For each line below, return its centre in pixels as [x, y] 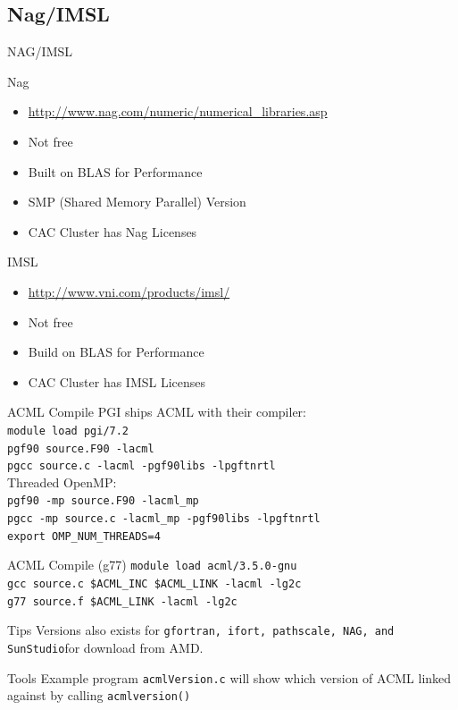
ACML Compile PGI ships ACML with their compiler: [157, 412]
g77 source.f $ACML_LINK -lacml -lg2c [122, 601]
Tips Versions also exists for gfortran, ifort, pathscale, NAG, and [201, 630]
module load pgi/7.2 [68, 431]
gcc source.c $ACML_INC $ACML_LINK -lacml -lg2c [154, 584]
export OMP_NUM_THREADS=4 [84, 536]
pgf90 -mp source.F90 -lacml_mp [103, 501]
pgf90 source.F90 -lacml [81, 448]
